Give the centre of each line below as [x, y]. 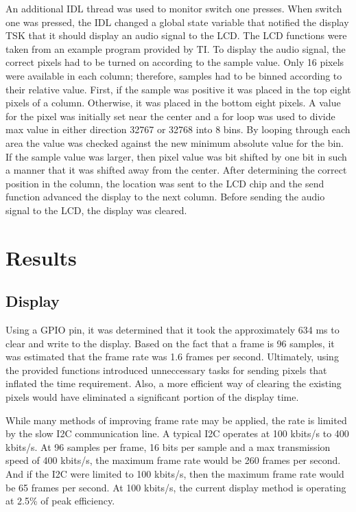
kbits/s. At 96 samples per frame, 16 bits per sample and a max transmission [168, 446]
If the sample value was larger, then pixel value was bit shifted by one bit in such [176, 156]
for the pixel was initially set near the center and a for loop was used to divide [170, 116]
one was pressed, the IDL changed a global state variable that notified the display [177, 22]
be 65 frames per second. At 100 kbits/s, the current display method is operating [176, 487]
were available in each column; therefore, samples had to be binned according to [174, 75]
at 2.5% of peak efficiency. [60, 501]
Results [41, 257]
